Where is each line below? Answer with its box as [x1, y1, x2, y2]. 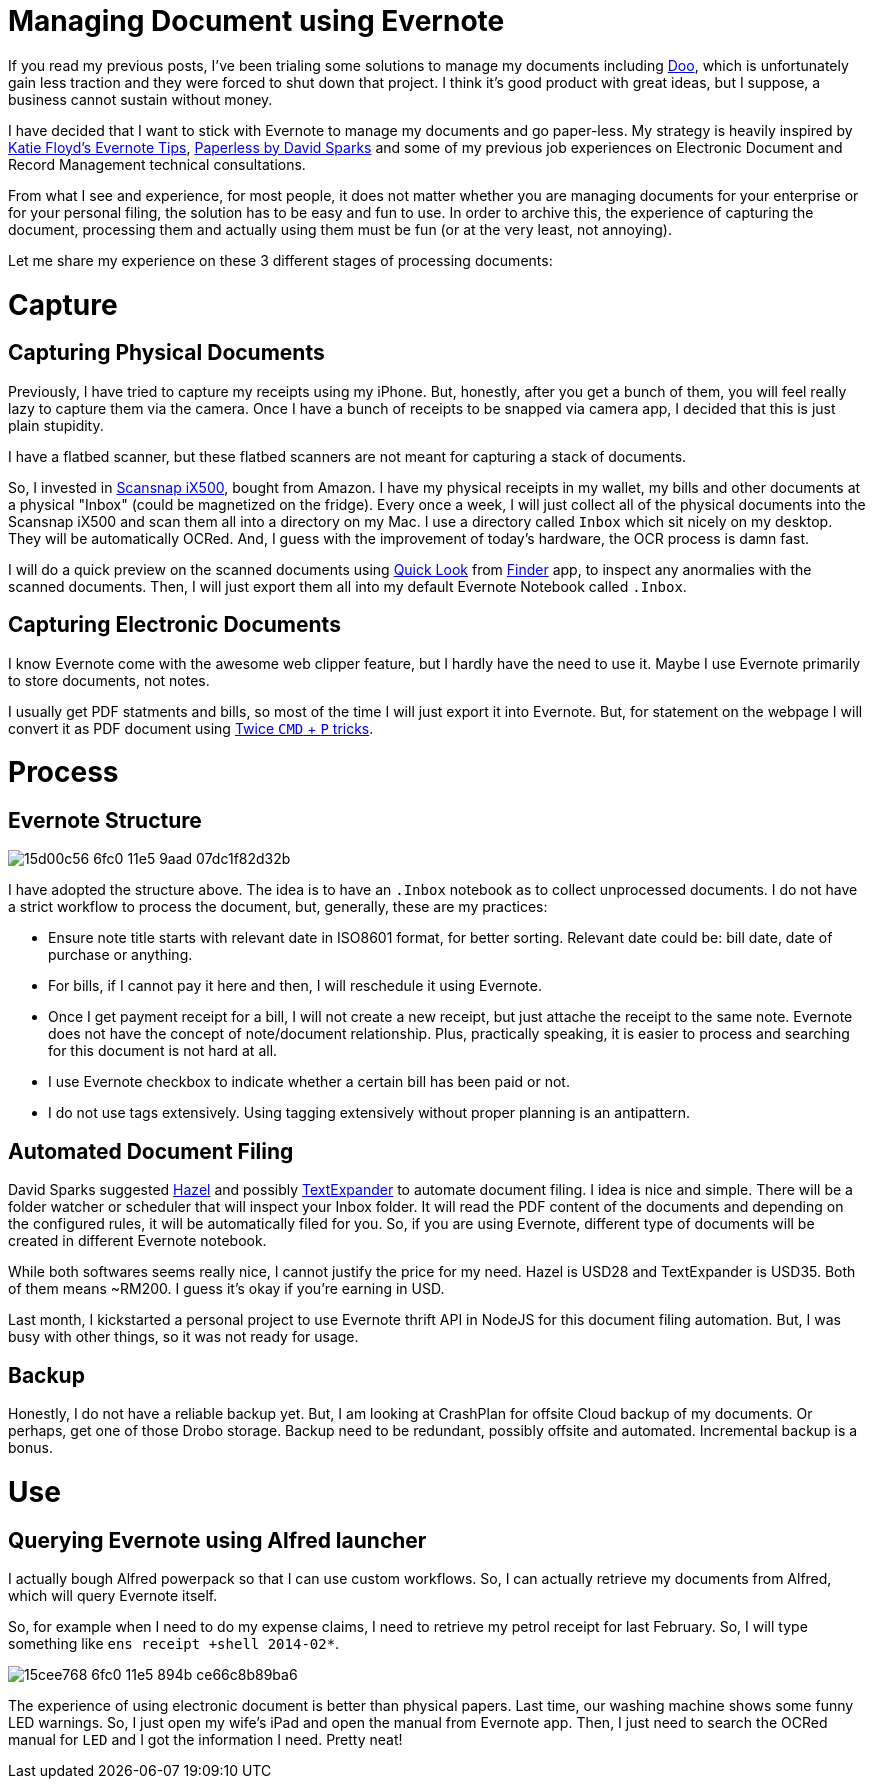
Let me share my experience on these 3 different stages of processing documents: [8, 251, 553, 269]
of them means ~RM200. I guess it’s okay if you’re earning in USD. [8, 1280, 445, 1298]
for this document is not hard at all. [48, 1042, 278, 1060]
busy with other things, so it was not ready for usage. [8, 1328, 359, 1346]
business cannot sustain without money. [8, 90, 273, 108]
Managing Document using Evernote [8, 4, 505, 38]
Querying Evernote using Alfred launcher [8, 1527, 427, 1553]
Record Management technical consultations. [8, 155, 306, 173]
